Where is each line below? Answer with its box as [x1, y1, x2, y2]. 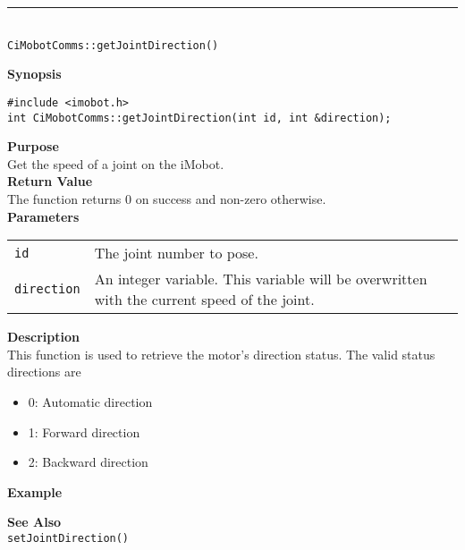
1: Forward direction [28, 422, 140, 441]
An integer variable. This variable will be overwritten [94, 268, 427, 290]
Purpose [7, 137, 59, 156]
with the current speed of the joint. [94, 289, 315, 310]
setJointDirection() [7, 531, 130, 545]
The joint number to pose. [94, 242, 258, 264]
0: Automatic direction [28, 392, 153, 410]
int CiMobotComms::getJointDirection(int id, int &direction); [7, 111, 392, 124]
